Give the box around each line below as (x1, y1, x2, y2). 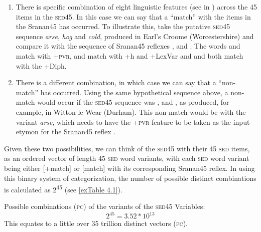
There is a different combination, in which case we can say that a (16, 77, 216, 88)
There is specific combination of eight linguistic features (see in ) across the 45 (16, 2, 257, 12)
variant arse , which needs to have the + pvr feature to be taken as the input (16, 116, 250, 127)
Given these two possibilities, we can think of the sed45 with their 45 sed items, (4, 143, 250, 153)
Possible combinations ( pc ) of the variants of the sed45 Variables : (4, 201, 205, 211)
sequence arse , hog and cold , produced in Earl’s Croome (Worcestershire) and (16, 31, 254, 41)
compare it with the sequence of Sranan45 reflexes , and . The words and (16, 41, 240, 51)
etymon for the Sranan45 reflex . (16, 126, 116, 137)
